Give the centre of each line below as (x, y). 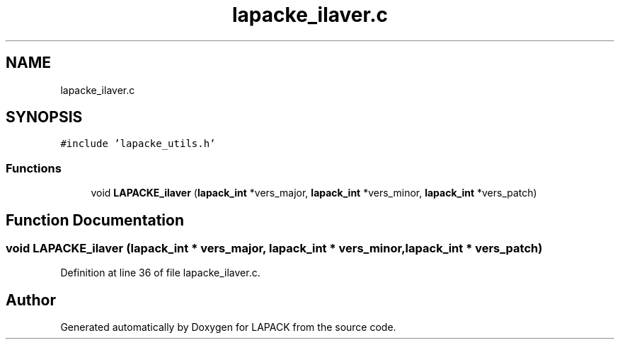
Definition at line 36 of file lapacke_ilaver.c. (160, 273)
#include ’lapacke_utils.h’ (138, 144)
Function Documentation (95, 220)
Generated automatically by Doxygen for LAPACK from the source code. (228, 327)
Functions (34, 168)
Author (31, 300)
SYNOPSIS (44, 117)
